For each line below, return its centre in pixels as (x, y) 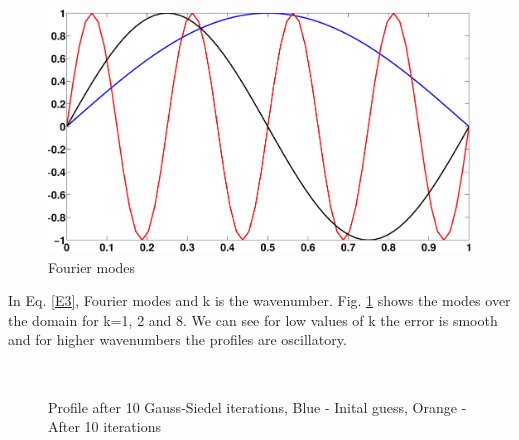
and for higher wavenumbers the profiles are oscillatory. (177, 339)
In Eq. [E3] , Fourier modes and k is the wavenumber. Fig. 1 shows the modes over (259, 300)
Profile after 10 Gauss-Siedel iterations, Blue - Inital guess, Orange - (257, 406)
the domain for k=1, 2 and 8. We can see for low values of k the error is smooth (253, 319)
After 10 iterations (104, 426)
